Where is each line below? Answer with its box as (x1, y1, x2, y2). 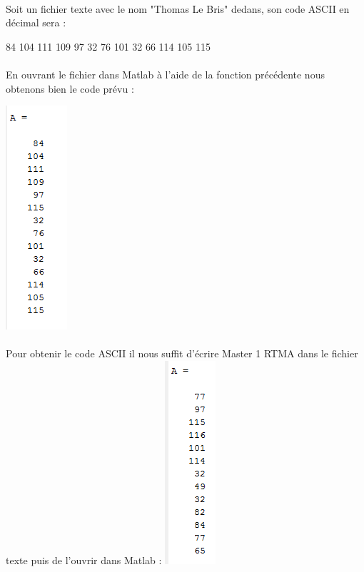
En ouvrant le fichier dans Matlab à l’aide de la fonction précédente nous (6, 66, 325, 81)
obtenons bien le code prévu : (6, 81, 134, 96)
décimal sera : (6, 15, 66, 30)
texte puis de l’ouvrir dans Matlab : (6, 552, 162, 567)
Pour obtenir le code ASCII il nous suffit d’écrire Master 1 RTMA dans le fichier (6, 346, 358, 361)
